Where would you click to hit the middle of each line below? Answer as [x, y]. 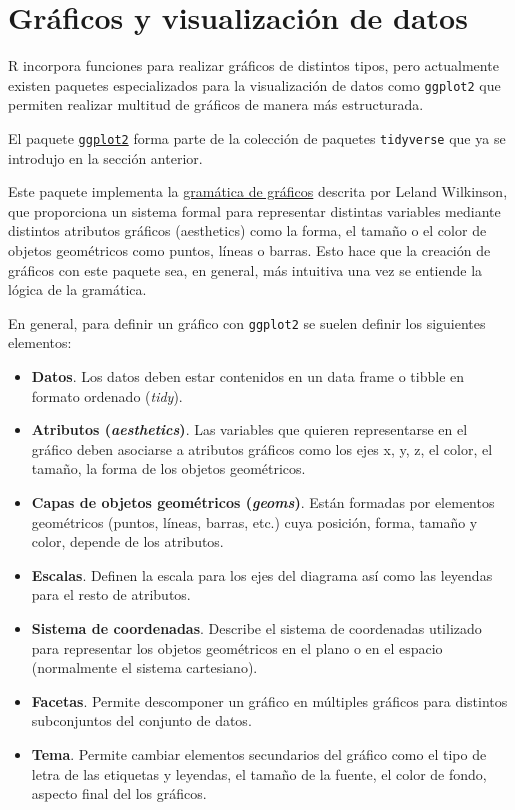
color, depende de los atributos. [127, 541]
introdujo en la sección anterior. [105, 157]
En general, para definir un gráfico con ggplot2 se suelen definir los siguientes [247, 322]
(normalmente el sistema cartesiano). [144, 667]
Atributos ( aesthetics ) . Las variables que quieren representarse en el [249, 429]
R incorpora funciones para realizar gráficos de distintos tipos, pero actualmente [253, 65]
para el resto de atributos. [111, 594]
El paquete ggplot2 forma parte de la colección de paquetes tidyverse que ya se [257, 137]
